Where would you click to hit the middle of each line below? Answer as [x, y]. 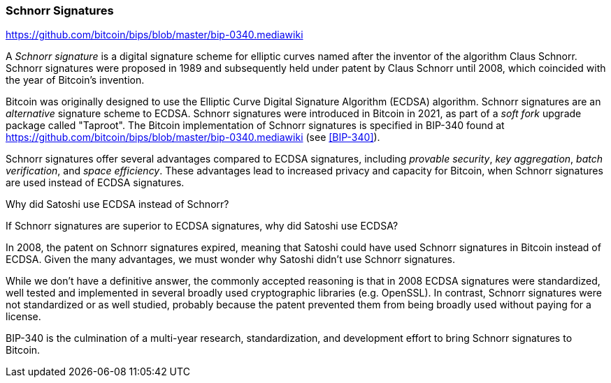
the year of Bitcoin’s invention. [75, 80]
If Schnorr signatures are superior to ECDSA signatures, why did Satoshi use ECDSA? [202, 226]
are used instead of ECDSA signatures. [95, 183]
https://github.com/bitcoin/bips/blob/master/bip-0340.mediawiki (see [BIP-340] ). [193, 137]
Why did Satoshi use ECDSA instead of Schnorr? [117, 204]
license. [23, 317]
